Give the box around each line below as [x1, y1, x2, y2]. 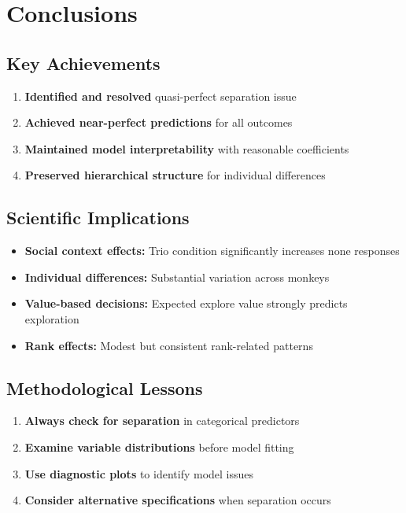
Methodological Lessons [6, 375, 203, 400]
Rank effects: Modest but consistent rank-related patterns [24, 337, 313, 353]
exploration [24, 310, 79, 327]
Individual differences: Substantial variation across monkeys [24, 268, 330, 285]
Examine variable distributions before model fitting [24, 438, 294, 455]
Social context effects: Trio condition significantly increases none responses [24, 242, 400, 259]
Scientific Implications [6, 205, 190, 230]
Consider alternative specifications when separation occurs [24, 492, 331, 508]
